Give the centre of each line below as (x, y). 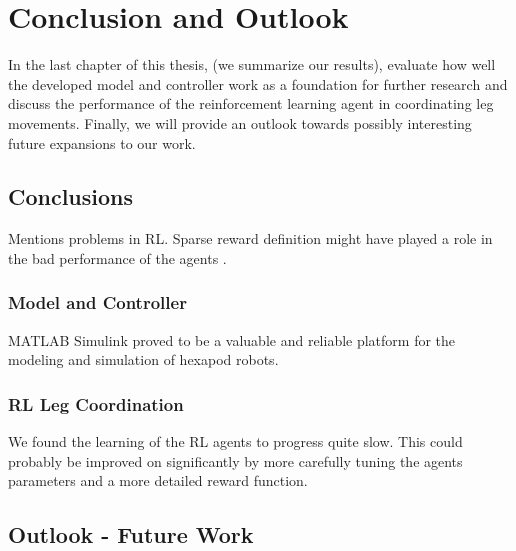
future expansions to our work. (102, 142)
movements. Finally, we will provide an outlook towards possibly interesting (240, 122)
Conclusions (71, 196)
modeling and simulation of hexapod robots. (143, 359)
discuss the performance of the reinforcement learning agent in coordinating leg (251, 103)
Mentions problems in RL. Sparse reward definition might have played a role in (250, 238)
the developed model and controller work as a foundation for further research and (258, 83)
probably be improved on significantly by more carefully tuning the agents (235, 460)
